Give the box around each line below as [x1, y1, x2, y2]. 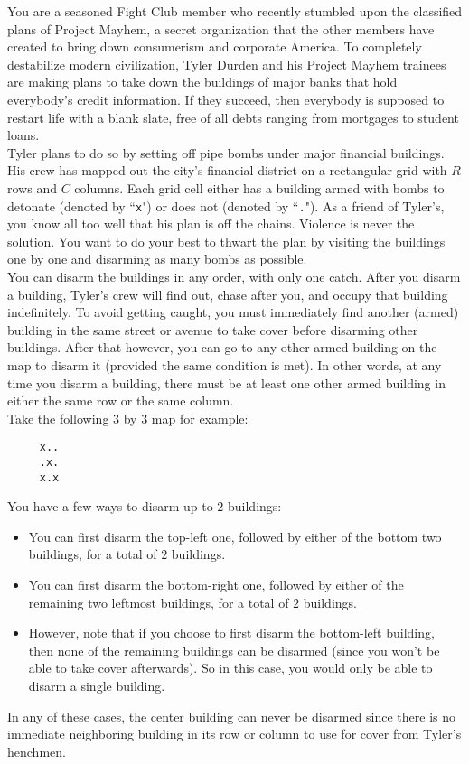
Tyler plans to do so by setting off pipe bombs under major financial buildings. [7, 143, 445, 162]
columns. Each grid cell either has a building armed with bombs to [74, 178, 445, 197]
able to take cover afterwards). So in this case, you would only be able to [28, 658, 433, 677]
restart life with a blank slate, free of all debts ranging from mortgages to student [7, 107, 459, 126]
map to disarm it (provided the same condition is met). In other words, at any [7, 355, 442, 374]
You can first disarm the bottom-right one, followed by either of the [28, 575, 404, 594]
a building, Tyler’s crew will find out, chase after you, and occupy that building [7, 284, 448, 303]
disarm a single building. [28, 676, 165, 695]
